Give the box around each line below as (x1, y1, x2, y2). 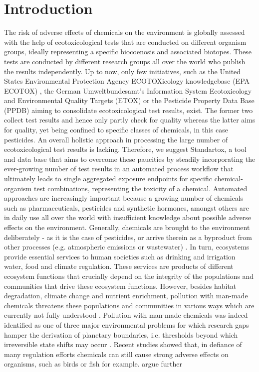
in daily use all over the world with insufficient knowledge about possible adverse (4, 212, 252, 223)
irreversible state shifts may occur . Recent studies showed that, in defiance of (4, 339, 242, 350)
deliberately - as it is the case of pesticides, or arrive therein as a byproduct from (4, 232, 252, 242)
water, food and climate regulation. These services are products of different (4, 261, 234, 271)
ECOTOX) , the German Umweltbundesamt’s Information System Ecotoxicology (4, 85, 252, 96)
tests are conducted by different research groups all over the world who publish (4, 56, 246, 66)
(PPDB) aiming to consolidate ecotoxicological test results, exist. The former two (4, 105, 253, 115)
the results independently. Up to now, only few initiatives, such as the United (4, 66, 241, 76)
